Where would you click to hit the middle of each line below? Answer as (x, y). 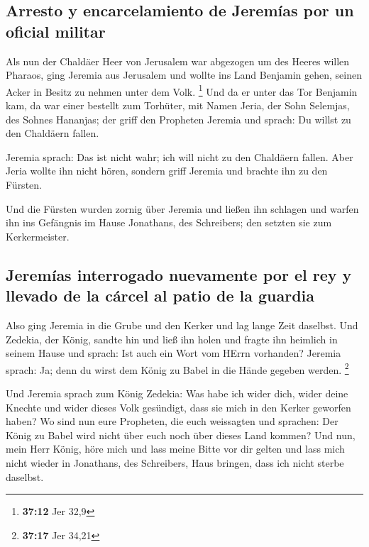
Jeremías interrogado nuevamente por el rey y (179, 274)
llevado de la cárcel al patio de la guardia (160, 295)
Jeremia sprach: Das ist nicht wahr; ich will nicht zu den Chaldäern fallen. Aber (180, 156)
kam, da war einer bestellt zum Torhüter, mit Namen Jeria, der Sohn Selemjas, (178, 105)
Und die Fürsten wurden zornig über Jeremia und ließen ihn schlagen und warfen (182, 208)
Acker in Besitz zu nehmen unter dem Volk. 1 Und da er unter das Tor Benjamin (182, 90)
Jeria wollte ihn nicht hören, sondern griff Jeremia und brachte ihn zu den (167, 171)
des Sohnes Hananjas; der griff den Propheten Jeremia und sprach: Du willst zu (178, 119)
